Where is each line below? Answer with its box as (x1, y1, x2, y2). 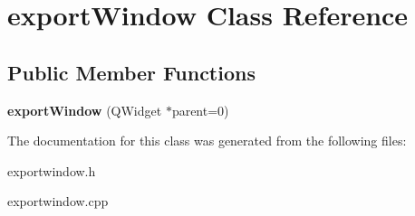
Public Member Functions (7, 58, 256, 86)
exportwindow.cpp (7, 192, 109, 211)
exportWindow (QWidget (7, 100, 162, 119)
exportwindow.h (7, 161, 96, 180)
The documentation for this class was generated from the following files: (7, 131, 407, 150)
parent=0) (171, 100, 229, 119)
